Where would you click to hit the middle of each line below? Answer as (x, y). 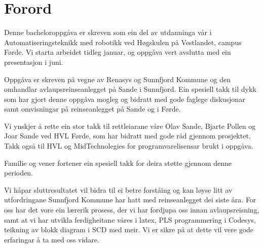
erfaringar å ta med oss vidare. (52, 239)
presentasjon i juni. (34, 62)
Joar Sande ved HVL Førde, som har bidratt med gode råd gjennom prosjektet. (127, 136)
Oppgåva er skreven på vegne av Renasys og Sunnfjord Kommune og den (117, 79)
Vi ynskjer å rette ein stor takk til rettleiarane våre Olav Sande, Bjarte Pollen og (130, 126)
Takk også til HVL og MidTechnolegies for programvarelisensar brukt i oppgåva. (129, 146)
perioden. (18, 173)
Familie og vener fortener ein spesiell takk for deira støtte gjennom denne (118, 163)
